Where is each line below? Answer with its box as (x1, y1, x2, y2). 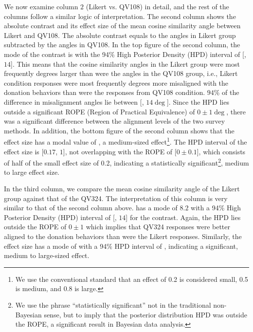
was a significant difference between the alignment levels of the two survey (4, 116, 225, 126)
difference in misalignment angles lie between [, (4, 96, 144, 107)
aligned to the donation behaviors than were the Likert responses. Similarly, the (4, 231, 242, 241)
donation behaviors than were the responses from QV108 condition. (4, 87, 205, 97)
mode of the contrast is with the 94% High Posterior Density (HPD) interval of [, (4, 49, 246, 59)
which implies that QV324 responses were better (86, 221, 231, 232)
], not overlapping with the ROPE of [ (63, 146, 177, 156)
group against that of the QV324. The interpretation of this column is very (4, 193, 228, 203)
